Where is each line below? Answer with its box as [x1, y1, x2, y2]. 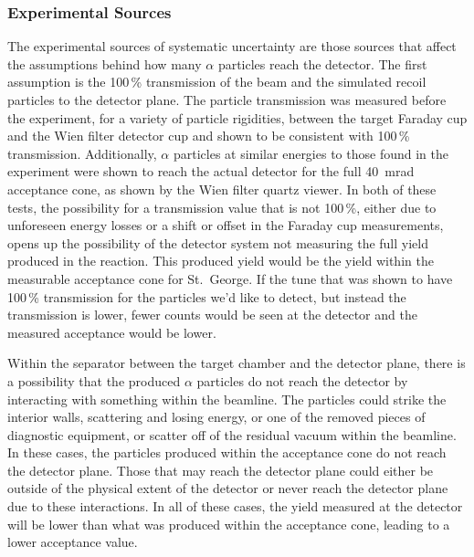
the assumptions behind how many [7, 54, 202, 73]
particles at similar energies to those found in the [173, 143, 448, 163]
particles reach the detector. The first [217, 54, 427, 73]
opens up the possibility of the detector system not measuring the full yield [7, 233, 428, 252]
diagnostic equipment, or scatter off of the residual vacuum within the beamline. [7, 425, 457, 444]
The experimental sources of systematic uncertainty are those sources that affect [7, 37, 457, 56]
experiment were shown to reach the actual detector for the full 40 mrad [7, 162, 415, 181]
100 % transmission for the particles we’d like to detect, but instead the [7, 287, 406, 306]
